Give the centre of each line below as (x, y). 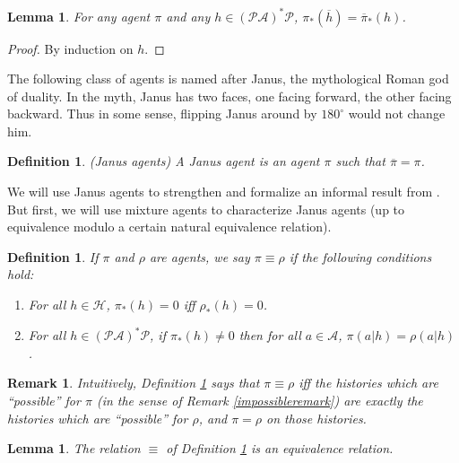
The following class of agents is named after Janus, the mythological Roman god (228, 79)
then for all (270, 335)
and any (188, 16)
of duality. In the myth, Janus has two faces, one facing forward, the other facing (229, 96)
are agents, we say (199, 256)
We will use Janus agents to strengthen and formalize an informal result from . (224, 192)
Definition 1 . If (53, 256)
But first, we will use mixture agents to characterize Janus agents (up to (206, 209)
